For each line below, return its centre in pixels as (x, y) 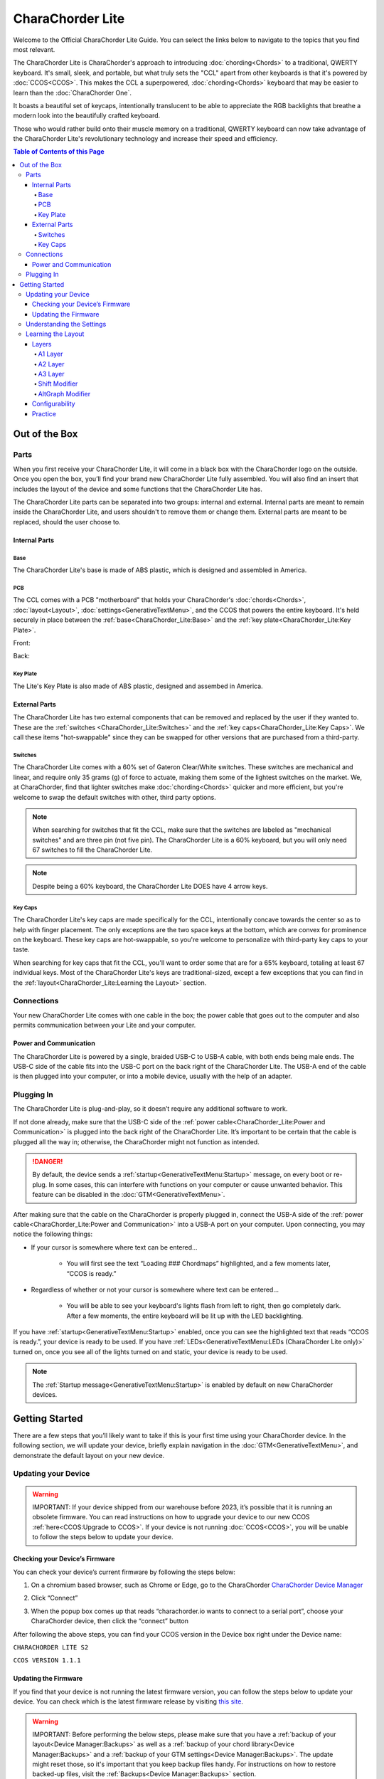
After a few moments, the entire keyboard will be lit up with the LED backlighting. (185, 1316)
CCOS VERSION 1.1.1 (47, 1661)
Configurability (54, 404)
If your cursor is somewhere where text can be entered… (114, 1247)
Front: (22, 643)
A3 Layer (51, 374)
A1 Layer (50, 354)
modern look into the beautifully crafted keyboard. (87, 116)
